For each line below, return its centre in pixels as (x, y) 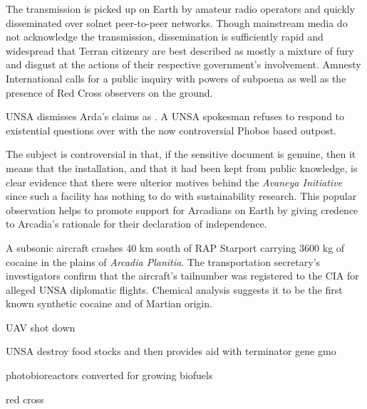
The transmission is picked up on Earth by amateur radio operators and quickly (181, 9)
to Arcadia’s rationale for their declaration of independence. (136, 224)
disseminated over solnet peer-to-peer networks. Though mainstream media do (177, 22)
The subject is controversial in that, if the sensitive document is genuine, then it (181, 154)
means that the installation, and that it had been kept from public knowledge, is (182, 168)
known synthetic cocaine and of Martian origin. (109, 303)
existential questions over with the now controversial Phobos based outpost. (171, 130)
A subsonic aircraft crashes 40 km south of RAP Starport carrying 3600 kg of (175, 247)
